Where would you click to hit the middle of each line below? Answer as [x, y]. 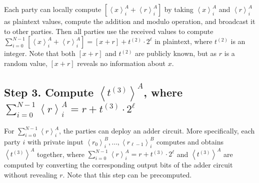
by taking [179, 9]
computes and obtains [190, 141]
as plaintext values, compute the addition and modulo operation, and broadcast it [130, 21]
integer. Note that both [40, 53]
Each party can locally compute [53, 9]
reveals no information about [121, 63]
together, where [61, 154]
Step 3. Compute [49, 92]
